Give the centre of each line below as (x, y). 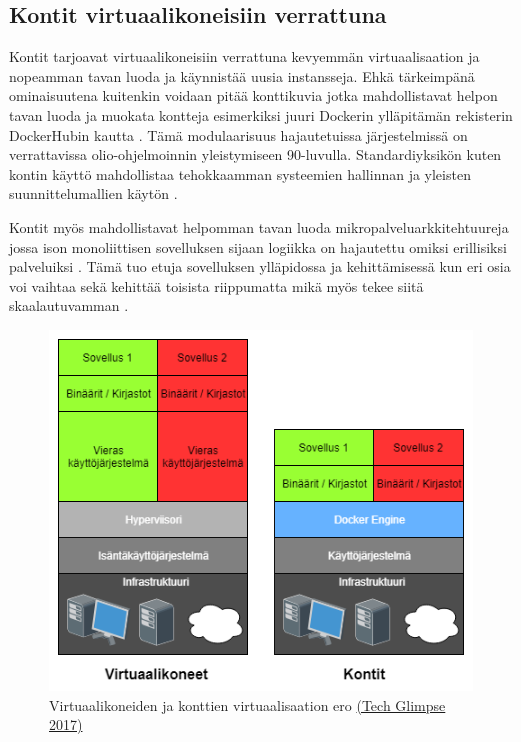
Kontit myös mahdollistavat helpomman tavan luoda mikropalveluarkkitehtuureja (259, 226)
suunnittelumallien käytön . (93, 193)
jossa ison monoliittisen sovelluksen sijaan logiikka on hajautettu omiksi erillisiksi (258, 246)
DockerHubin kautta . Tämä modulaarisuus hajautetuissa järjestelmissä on (238, 134)
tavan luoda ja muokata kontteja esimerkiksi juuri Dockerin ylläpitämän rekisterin (261, 114)
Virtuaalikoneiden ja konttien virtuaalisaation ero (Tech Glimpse (247, 704)
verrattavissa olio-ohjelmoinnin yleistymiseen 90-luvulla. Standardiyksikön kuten (255, 154)
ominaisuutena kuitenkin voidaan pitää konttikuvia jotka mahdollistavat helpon (253, 95)
